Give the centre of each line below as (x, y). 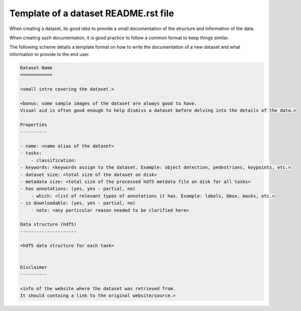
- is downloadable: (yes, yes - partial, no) (78, 203)
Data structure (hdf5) (48, 224)
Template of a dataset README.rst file (92, 13)
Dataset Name (36, 68)
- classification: (54, 160)
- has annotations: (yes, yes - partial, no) (78, 189)
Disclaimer (34, 267)
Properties (34, 124)
